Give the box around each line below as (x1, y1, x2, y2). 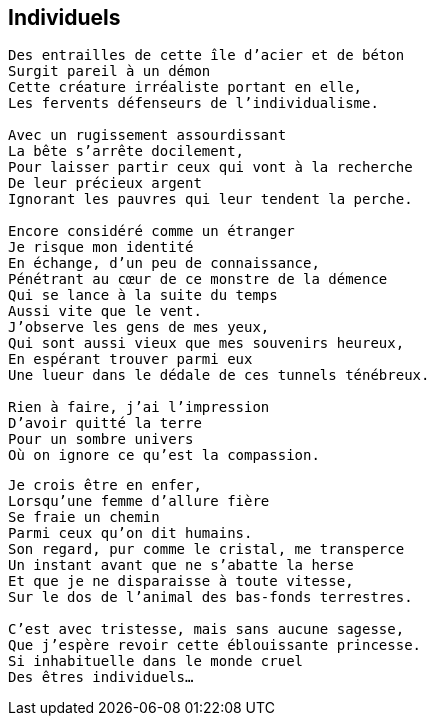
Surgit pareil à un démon (8, 63, 211, 80)
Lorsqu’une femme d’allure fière (8, 493, 270, 510)
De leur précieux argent (8, 175, 202, 192)
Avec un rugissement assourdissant (8, 127, 287, 144)
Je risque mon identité (8, 239, 194, 256)
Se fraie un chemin (8, 509, 160, 526)
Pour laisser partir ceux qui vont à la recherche (8, 159, 413, 176)
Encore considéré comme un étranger (8, 223, 295, 240)
